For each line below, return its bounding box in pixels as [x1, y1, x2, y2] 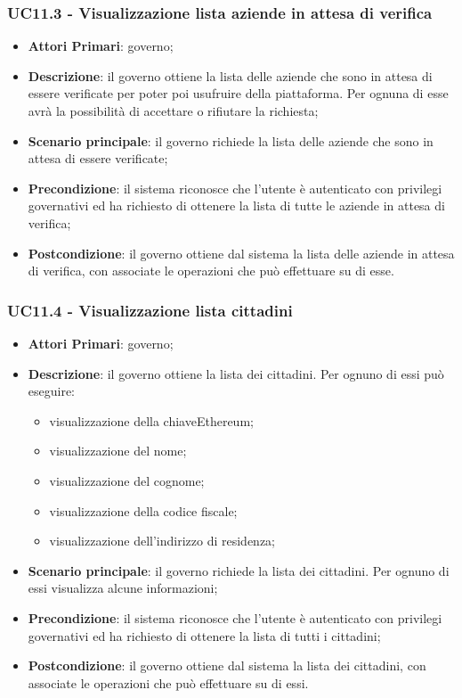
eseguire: [28, 382, 76, 400]
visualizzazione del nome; [49, 441, 187, 460]
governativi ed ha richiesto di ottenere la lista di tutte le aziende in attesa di [28, 196, 445, 215]
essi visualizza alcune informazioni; [28, 579, 218, 597]
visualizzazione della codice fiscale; [49, 501, 238, 520]
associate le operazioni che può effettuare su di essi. [28, 673, 309, 692]
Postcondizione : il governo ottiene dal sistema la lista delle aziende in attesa [28, 243, 455, 262]
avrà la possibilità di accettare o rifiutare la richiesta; [28, 102, 319, 119]
